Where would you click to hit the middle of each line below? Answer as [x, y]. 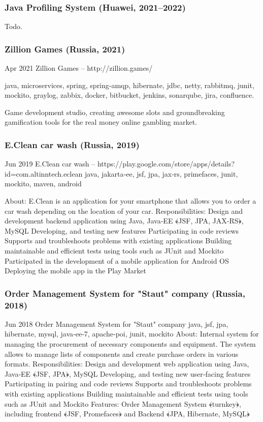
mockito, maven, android [43, 184]
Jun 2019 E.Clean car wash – [50, 164]
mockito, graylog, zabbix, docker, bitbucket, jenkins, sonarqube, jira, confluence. [129, 95]
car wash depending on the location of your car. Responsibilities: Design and [124, 210]
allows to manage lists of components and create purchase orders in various [122, 354]
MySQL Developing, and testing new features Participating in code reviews [122, 230]
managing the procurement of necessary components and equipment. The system [130, 344]
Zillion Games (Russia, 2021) [65, 49]
